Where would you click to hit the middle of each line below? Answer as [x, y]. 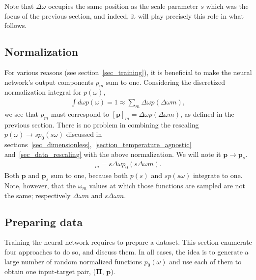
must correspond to [80, 114]
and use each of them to [205, 261]
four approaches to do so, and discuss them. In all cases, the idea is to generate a [127, 251]
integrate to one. [218, 175]
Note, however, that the [40, 185]
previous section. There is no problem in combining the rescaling [102, 124]
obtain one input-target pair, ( [50, 271]
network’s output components [49, 82]
